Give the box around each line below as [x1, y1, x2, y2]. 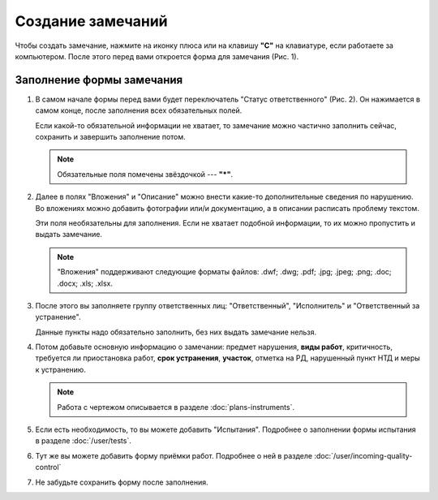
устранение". [35, 312, 81, 322]
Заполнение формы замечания [15, 73, 183, 87]
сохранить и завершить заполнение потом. [35, 132, 186, 142]
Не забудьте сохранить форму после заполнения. [35, 477, 208, 487]
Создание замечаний [15, 12, 168, 30]
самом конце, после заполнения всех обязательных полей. [35, 106, 243, 115]
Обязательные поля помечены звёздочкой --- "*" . [57, 169, 234, 179]
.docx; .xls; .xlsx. [57, 278, 114, 288]
